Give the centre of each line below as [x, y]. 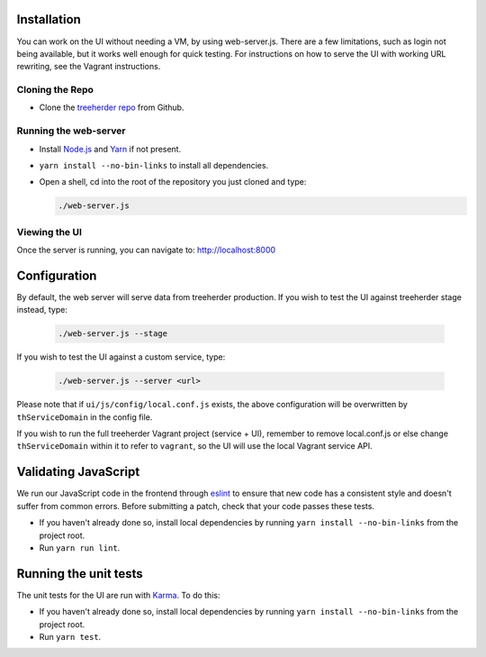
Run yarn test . [70, 637]
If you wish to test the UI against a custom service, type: [121, 357]
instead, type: [42, 310]
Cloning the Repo [55, 90]
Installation [49, 19]
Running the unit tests [80, 574]
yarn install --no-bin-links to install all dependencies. [154, 165]
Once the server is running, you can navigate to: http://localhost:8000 [146, 250]
